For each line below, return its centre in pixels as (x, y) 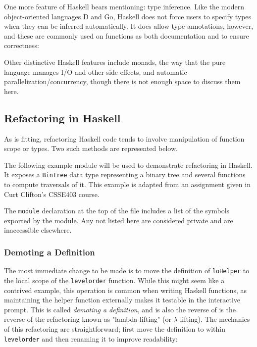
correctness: (22, 45)
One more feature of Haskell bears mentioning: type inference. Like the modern (124, 6)
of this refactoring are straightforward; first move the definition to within (115, 328)
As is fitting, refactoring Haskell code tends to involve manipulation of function (124, 138)
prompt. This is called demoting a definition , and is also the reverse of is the (120, 309)
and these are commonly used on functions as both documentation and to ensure (127, 35)
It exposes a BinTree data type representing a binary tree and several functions (125, 174)
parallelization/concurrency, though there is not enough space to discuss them (122, 81)
